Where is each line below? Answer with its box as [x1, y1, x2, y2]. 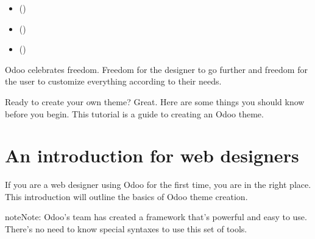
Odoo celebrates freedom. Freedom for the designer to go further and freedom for [5, 63, 308, 75]
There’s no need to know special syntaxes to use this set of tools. [5, 223, 247, 235]
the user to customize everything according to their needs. [5, 75, 222, 88]
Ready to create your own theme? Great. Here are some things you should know [5, 95, 305, 108]
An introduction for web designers [5, 143, 299, 168]
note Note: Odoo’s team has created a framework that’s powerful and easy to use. [5, 210, 307, 223]
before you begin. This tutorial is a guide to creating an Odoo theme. [5, 107, 264, 120]
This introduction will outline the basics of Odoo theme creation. [5, 190, 248, 203]
